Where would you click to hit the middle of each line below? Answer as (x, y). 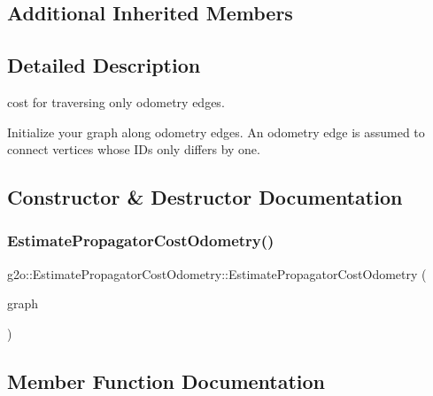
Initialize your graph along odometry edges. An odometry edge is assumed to (216, 132)
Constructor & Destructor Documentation (205, 197)
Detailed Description (104, 65)
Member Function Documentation (166, 380)
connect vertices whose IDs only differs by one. (134, 149)
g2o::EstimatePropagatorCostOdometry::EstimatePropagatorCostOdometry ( (217, 273)
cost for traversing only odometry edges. (116, 101)
